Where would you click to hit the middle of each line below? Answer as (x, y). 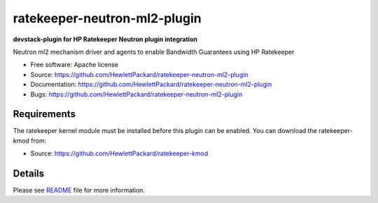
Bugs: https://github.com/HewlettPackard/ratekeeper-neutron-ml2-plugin (136, 94)
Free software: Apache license (75, 65)
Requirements (44, 114)
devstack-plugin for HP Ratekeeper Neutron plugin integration (105, 39)
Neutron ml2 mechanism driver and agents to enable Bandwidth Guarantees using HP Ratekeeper (154, 52)
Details (29, 174)
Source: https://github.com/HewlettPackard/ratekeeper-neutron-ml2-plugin (139, 74)
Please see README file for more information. (79, 190)
